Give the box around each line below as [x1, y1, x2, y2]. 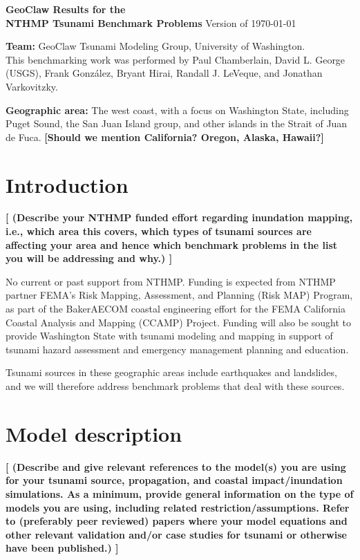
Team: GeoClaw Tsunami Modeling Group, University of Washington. [6, 39, 305, 53]
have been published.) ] [6, 541, 119, 555]
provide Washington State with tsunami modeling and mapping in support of [6, 328, 333, 343]
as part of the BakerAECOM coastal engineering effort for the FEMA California [6, 301, 345, 316]
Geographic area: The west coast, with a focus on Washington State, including [6, 102, 349, 117]
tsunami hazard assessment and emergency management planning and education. [6, 342, 349, 356]
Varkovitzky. [6, 79, 58, 93]
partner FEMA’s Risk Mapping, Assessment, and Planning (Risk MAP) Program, [6, 288, 353, 302]
